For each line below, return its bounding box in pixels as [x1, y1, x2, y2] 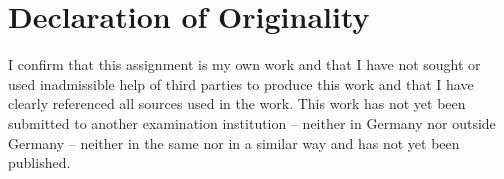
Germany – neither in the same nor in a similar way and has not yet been [8, 132, 460, 153]
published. [8, 152, 71, 173]
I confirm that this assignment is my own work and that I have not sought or [8, 54, 481, 75]
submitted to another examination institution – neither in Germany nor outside [8, 112, 496, 133]
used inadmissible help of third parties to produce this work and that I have [8, 73, 474, 94]
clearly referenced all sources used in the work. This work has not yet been [8, 93, 466, 114]
